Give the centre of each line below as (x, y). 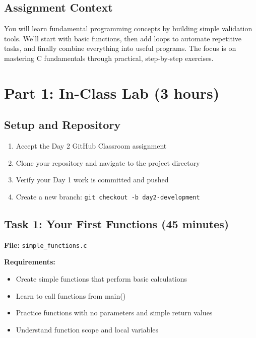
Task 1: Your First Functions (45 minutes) (117, 223)
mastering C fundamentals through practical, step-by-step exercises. (109, 58)
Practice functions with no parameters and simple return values (114, 313)
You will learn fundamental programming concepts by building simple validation (128, 28)
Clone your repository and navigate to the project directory (108, 162)
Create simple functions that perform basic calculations (101, 279)
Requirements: (30, 262)
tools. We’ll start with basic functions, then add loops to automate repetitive (123, 38)
